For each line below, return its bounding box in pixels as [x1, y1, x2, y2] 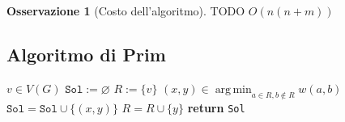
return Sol [187, 99, 245, 116]
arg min [215, 83, 252, 95]
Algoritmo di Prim [6, 41, 166, 66]
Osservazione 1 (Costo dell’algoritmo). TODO [6, 2, 245, 19]
